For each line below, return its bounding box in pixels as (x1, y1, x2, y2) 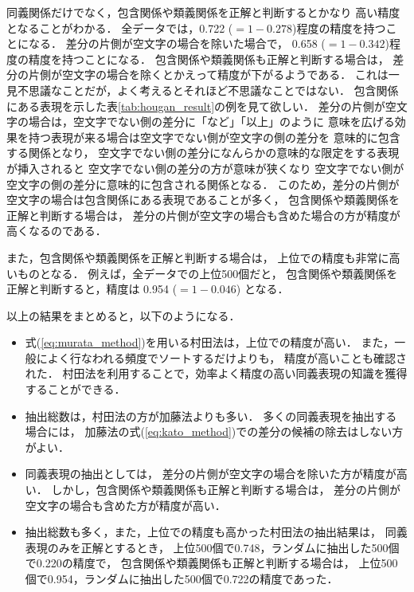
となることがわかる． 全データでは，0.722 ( (6, 19, 233, 36)
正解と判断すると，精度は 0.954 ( (6, 280, 178, 297)
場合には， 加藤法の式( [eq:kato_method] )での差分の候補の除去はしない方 (25, 423, 404, 440)
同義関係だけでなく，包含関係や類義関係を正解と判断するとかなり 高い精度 (6, 4, 400, 20)
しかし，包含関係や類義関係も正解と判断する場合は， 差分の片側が (51, 481, 401, 498)
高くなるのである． (6, 222, 107, 239)
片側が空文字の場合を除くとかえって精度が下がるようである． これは (28, 66, 389, 83)
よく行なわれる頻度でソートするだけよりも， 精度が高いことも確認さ (47, 349, 407, 366)
